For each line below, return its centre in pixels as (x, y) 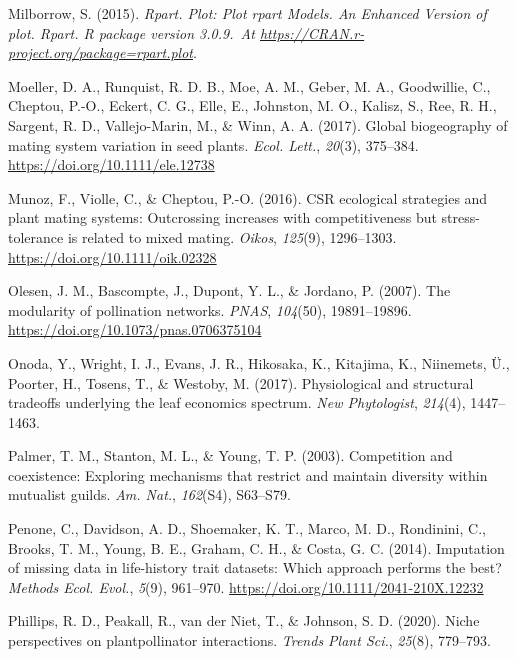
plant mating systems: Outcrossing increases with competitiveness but (222, 217)
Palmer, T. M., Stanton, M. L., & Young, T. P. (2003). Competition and (230, 455)
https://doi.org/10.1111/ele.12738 (111, 164)
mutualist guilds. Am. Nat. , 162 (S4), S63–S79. (149, 494)
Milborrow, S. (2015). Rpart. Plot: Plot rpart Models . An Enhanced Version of (247, 13)
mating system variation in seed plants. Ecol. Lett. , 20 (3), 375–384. (213, 144)
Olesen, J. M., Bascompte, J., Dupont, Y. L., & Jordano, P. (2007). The (229, 290)
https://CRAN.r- (312, 32)
